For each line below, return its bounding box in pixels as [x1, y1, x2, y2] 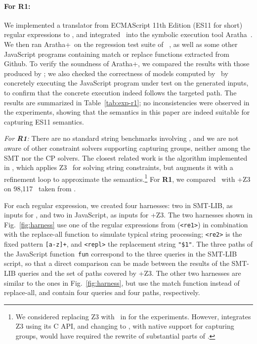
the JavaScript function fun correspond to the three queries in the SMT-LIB [4, 248, 237, 258]
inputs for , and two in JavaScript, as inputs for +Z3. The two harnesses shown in [4, 210, 253, 220]
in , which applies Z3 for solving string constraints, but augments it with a [4, 162, 233, 172]
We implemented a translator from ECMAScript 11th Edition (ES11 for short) [4, 19, 243, 30]
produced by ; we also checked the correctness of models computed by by [4, 68, 228, 78]
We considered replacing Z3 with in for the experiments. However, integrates [15, 311, 251, 321]
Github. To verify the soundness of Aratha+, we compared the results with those [4, 58, 250, 69]
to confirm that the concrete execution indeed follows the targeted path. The [4, 87, 237, 97]
